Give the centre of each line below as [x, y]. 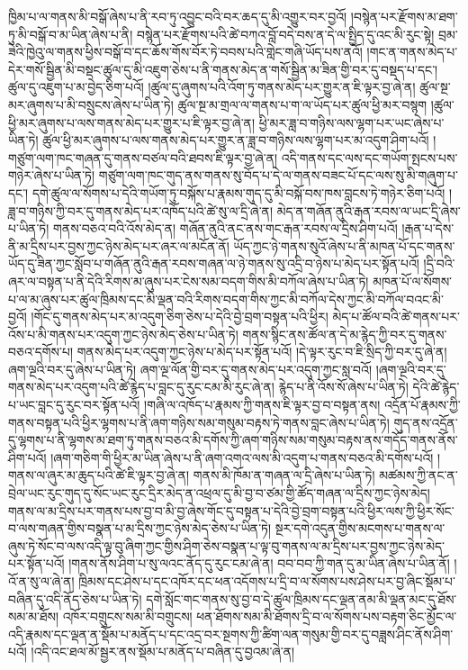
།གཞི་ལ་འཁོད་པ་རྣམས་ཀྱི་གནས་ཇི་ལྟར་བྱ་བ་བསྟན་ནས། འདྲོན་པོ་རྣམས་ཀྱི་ [302, 405]
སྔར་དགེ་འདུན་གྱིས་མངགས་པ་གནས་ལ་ [360, 528]
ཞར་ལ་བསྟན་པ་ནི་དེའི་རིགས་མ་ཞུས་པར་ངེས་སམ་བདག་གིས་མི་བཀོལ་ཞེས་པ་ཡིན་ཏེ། [189, 281]
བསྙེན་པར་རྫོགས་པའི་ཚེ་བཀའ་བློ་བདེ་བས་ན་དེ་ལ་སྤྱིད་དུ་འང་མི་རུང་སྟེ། [285, 34]
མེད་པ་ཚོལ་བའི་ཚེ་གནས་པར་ [396, 317]
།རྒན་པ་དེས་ [428, 228]
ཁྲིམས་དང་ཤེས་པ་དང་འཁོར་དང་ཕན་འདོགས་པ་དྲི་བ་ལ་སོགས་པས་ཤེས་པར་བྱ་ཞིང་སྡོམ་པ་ [267, 581]
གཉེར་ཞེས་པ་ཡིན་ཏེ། [52, 175]
